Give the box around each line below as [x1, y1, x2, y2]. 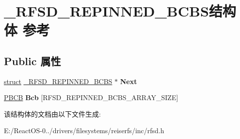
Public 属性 [4, 53, 61, 68]
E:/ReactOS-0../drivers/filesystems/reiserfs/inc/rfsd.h [4, 125, 164, 135]
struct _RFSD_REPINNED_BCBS [4, 76, 112, 86]
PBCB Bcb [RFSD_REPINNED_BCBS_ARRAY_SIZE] [4, 92, 178, 103]
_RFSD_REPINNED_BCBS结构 [4, 1, 236, 21]
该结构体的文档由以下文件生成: [4, 108, 101, 119]
